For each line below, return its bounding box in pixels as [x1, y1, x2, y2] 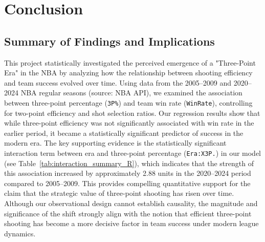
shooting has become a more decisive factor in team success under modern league [4, 218, 259, 229]
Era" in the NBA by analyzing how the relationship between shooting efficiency [4, 67, 253, 78]
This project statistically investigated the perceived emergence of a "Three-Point [4, 57, 256, 68]
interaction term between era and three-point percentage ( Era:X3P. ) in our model [4, 147, 261, 158]
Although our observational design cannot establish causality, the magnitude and [4, 198, 258, 209]
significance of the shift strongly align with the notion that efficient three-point [4, 208, 252, 218]
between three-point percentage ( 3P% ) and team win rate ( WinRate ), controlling [4, 97, 253, 108]
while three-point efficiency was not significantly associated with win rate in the [4, 117, 254, 128]
